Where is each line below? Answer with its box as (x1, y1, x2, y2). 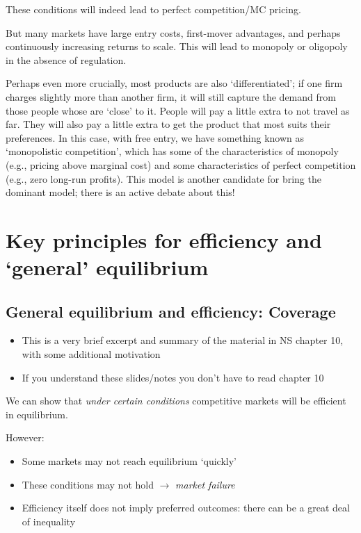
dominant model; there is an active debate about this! (6, 185, 235, 199)
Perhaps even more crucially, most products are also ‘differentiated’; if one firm (6, 76, 343, 90)
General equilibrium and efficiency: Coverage (6, 300, 336, 322)
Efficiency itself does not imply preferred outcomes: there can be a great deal (22, 500, 350, 515)
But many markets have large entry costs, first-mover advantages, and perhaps (6, 25, 341, 40)
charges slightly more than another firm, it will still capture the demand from (6, 89, 336, 104)
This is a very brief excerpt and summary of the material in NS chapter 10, (22, 333, 344, 347)
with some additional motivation (22, 347, 161, 361)
